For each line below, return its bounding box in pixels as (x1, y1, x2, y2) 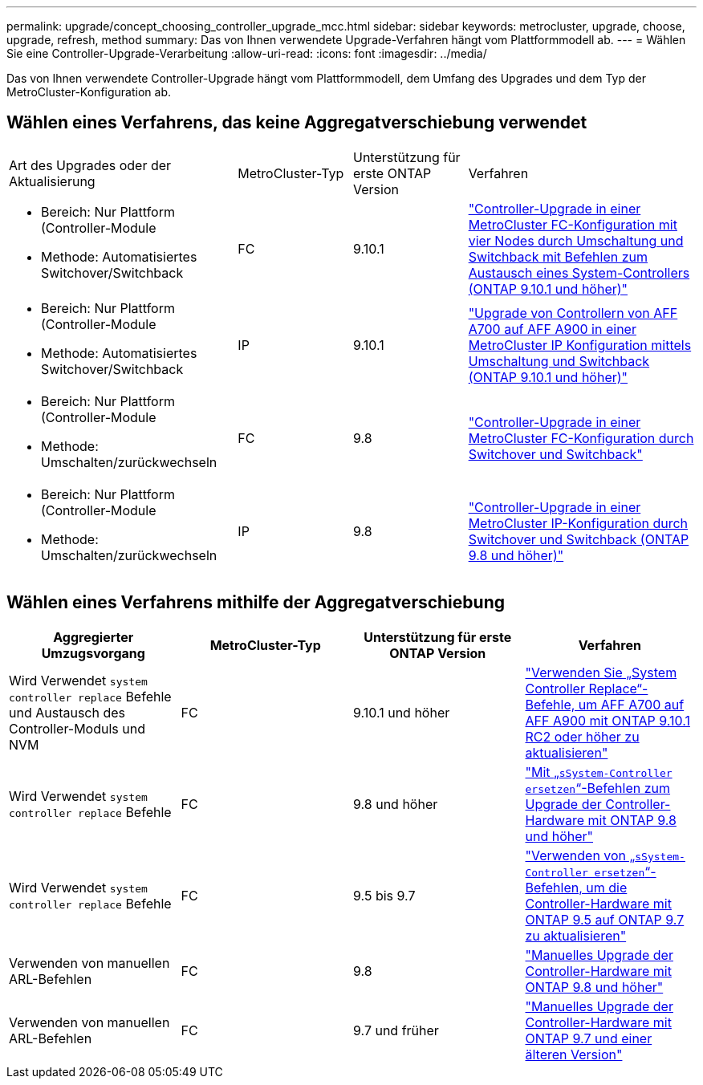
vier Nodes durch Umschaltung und (468, 232, 684, 249)
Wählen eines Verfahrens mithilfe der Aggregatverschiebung (6, 592, 505, 613)
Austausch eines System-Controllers (468, 264, 690, 281)
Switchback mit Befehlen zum (468, 248, 648, 265)
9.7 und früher (353, 1022, 439, 1038)
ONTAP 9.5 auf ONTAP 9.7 (525, 911, 685, 928)
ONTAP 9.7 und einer (525, 1030, 652, 1046)
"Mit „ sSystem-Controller (525, 763, 673, 780)
